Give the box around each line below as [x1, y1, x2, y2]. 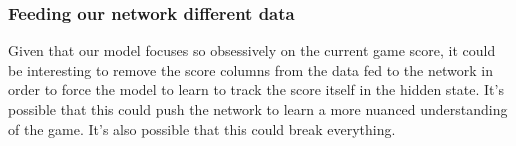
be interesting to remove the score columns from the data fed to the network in [8, 59, 493, 80]
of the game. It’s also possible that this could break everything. [8, 118, 396, 139]
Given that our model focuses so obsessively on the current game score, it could [8, 40, 496, 61]
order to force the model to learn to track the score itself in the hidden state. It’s [8, 79, 504, 100]
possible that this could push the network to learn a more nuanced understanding [8, 99, 508, 119]
